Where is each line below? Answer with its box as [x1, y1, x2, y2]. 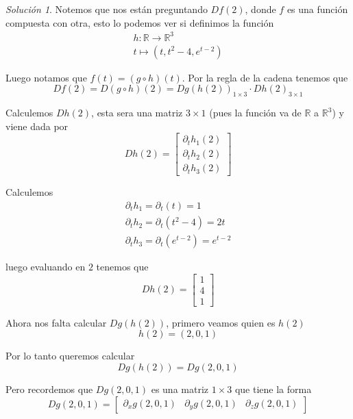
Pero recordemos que [5, 381, 93, 396]
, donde [245, 2, 276, 16]
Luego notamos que [5, 70, 87, 84]
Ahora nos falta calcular [5, 315, 107, 329]
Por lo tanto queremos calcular [5, 348, 135, 363]
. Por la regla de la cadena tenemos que [182, 70, 348, 84]
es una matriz [151, 381, 209, 396]
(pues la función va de [209, 105, 302, 120]
